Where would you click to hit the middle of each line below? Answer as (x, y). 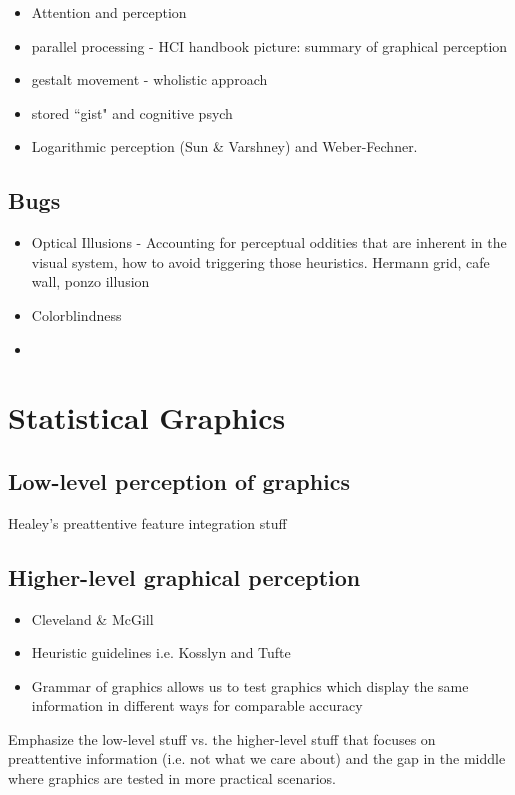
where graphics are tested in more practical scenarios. (172, 778)
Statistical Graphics (147, 417)
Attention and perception (109, 12)
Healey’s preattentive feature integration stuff (147, 522)
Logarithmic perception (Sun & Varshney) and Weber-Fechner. (224, 146)
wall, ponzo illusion (90, 281)
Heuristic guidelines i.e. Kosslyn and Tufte (161, 652)
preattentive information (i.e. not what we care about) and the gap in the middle (257, 758)
